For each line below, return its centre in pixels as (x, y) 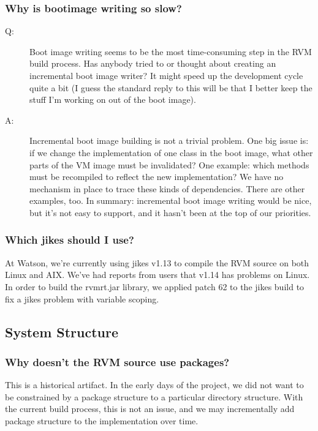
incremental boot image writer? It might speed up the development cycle (166, 75)
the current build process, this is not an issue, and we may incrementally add (150, 409)
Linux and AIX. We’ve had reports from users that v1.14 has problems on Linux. (157, 275)
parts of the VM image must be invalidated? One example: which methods (169, 164)
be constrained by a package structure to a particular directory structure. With (154, 396)
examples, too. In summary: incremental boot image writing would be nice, (171, 201)
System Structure (62, 332)
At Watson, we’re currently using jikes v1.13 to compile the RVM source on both (157, 262)
